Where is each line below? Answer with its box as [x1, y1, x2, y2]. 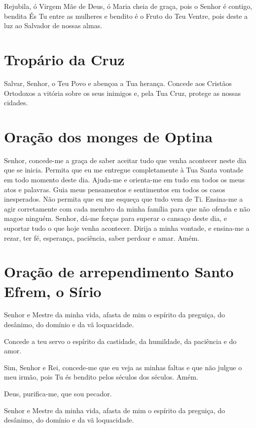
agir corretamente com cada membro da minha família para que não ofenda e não [4, 203, 251, 214]
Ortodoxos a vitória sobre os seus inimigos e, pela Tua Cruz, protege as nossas [4, 87, 241, 98]
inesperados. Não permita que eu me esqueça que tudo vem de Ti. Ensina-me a [4, 194, 243, 204]
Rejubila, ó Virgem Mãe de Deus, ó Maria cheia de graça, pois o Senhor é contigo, [4, 1, 253, 11]
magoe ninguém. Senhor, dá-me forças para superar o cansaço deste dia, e [4, 213, 227, 223]
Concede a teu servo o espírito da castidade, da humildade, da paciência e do [4, 336, 237, 346]
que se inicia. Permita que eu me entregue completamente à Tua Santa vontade [4, 165, 243, 175]
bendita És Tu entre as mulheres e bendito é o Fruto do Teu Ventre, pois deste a [4, 10, 248, 21]
